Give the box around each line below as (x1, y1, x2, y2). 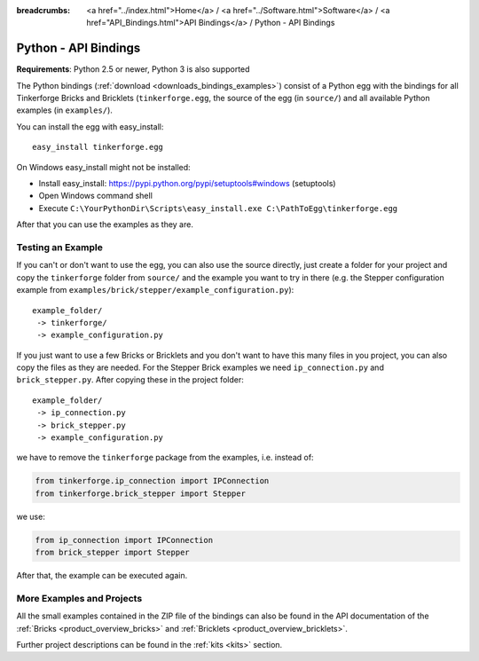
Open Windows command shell (38, 191, 153, 201)
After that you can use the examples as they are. (16, 219, 194, 230)
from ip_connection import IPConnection (35, 535, 213, 545)
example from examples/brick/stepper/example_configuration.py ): (16, 285, 294, 295)
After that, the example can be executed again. (16, 571, 188, 581)
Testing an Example (16, 240, 104, 253)
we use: (16, 511, 46, 522)
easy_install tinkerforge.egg (32, 142, 164, 153)
